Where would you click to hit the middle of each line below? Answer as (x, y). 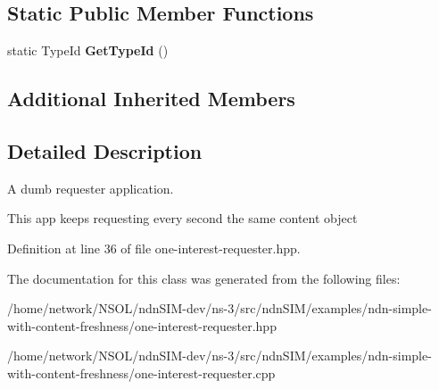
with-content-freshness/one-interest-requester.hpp (142, 325)
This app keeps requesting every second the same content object (182, 218)
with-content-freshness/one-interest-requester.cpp (141, 372)
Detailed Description (105, 150)
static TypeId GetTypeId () (88, 50)
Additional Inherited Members (151, 99)
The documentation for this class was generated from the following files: (204, 278)
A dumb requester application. (91, 188)
